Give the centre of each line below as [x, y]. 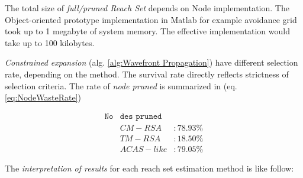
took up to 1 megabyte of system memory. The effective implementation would [147, 31]
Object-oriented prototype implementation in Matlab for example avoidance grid [151, 19]
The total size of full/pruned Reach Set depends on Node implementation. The [147, 8]
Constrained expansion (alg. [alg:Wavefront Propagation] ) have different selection [151, 62]
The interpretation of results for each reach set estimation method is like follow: [149, 168]
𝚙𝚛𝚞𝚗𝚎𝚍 [149, 116]
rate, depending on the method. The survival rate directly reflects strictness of [147, 74]
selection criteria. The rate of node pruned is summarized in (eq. [121, 85]
